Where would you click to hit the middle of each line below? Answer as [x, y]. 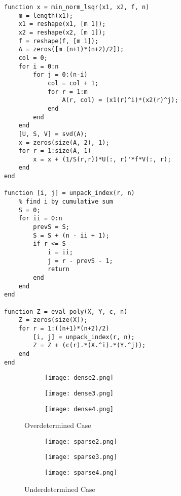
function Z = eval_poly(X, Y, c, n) [66, 311]
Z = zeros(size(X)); [53, 320]
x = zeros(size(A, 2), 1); [64, 142]
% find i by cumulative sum [66, 202]
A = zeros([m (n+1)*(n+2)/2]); [71, 49]
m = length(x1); [46, 15]
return [58, 269]
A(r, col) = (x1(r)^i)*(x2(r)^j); [120, 100]
